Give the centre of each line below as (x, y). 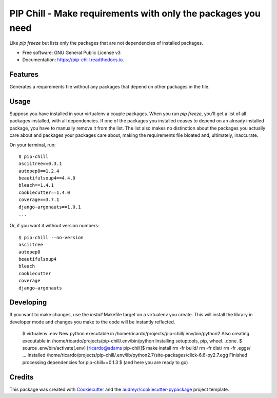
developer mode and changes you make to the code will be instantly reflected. (92, 322)
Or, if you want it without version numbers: (54, 226)
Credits (22, 377)
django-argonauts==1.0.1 (50, 207)
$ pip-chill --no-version (51, 237)
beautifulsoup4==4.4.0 (47, 178)
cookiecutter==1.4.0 (44, 192)
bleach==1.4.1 (36, 185)
